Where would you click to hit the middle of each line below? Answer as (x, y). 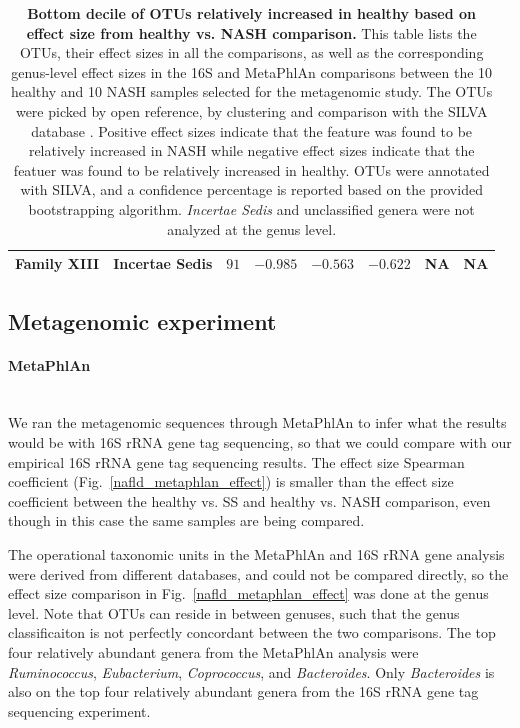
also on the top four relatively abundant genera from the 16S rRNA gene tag (243, 691)
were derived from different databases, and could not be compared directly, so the (258, 573)
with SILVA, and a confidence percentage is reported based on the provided (251, 189)
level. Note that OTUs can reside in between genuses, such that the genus (234, 612)
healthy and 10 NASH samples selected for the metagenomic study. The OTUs (251, 91)
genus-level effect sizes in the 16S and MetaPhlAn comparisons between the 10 (252, 71)
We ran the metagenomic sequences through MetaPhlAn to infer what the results (257, 422)
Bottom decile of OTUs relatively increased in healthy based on (252, 13)
